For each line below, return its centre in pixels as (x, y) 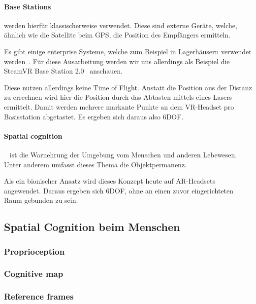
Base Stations (28, 6)
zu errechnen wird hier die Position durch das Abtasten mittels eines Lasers (118, 97)
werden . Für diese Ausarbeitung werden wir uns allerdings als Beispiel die (117, 61)
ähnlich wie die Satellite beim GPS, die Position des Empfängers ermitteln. (117, 35)
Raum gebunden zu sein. (41, 200)
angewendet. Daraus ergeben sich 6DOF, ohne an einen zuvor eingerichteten (119, 190)
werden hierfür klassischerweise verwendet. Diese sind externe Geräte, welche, (121, 25)
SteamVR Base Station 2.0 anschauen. (63, 71)
